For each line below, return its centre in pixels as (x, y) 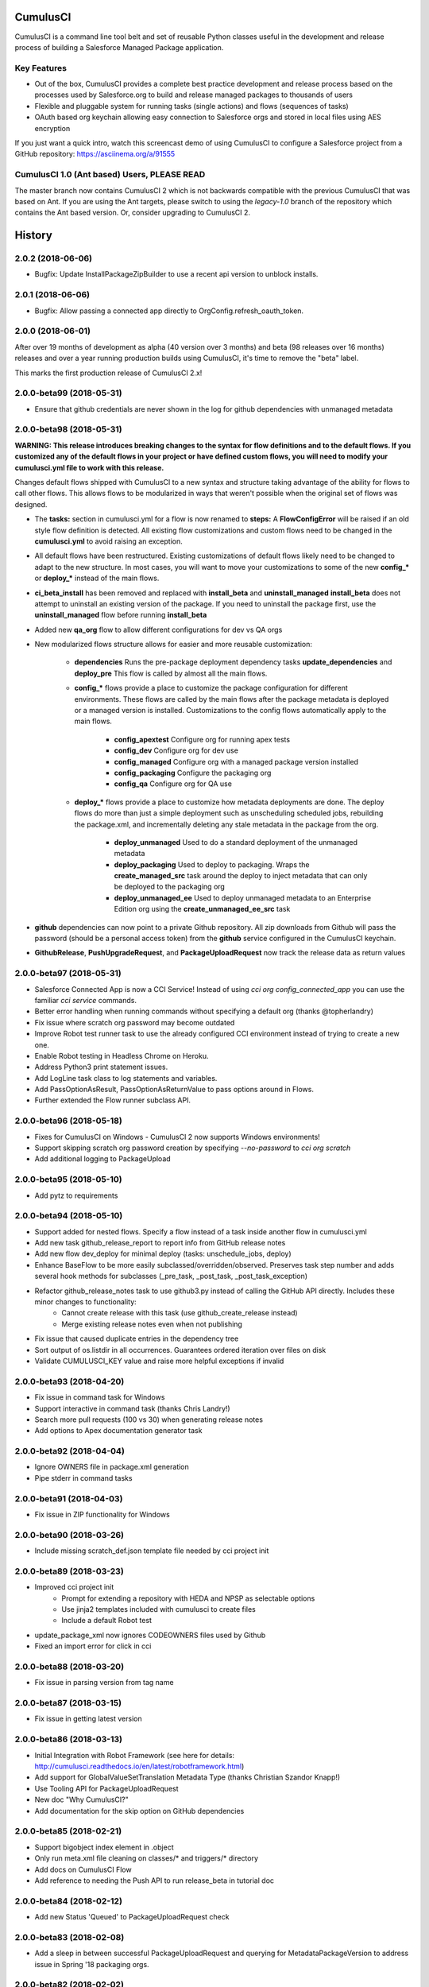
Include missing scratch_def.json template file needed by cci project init (152, 1551)
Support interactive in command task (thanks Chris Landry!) (132, 1408)
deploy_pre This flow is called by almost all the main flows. (171, 673)
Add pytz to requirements (76, 1195)
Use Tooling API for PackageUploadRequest (106, 1788)
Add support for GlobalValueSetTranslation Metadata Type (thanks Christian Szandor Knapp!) (187, 1777)
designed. (31, 504)
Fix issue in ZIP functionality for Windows (102, 1514)
